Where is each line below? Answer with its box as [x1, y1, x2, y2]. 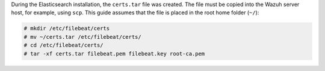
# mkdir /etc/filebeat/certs [23, 25, 110, 32]
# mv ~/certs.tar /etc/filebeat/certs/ [23, 33, 141, 40]
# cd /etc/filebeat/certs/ [23, 42, 104, 49]
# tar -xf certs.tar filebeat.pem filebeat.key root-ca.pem [23, 50, 205, 57]
